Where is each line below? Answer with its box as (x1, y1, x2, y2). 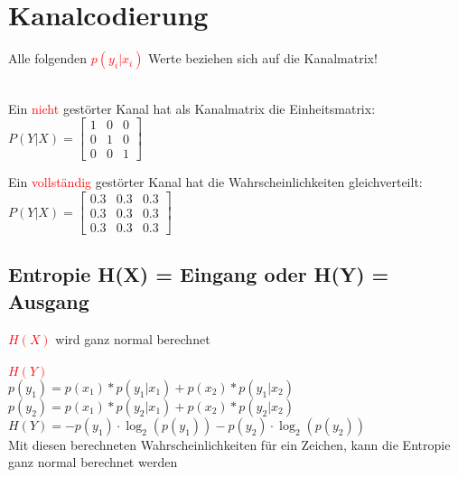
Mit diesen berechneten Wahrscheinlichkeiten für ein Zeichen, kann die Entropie (8, 435, 451, 454)
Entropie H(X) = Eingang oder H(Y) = (8, 260, 389, 288)
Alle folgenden (8, 49, 88, 68)
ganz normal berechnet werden (8, 453, 178, 472)
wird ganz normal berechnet (55, 329, 210, 348)
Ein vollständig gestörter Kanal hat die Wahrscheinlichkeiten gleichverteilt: (8, 173, 423, 192)
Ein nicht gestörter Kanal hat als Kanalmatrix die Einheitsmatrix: (8, 98, 376, 117)
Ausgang (8, 286, 89, 314)
